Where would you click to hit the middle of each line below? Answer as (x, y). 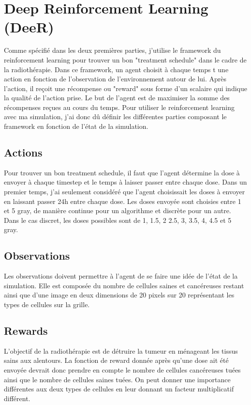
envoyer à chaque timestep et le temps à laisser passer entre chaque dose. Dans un (125, 182)
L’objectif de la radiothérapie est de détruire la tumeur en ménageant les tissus (121, 350)
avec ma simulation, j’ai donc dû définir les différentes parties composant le (115, 117)
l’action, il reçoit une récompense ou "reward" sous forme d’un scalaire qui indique (125, 88)
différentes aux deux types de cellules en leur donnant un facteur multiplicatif (119, 389)
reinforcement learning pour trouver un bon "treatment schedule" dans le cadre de (125, 59)
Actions (23, 152)
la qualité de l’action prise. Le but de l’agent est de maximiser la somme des (117, 98)
